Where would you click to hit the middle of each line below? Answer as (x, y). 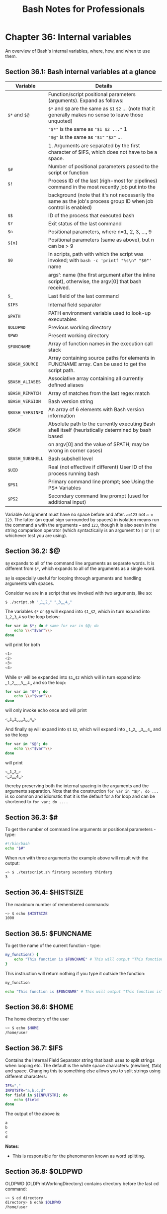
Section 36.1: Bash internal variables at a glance (81, 72)
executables (62, 319)
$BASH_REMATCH (24, 393)
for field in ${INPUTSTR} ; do (37, 1095)
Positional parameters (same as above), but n (101, 240)
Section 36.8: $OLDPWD (44, 1171)
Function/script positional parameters (92, 94)
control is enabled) (70, 207)
